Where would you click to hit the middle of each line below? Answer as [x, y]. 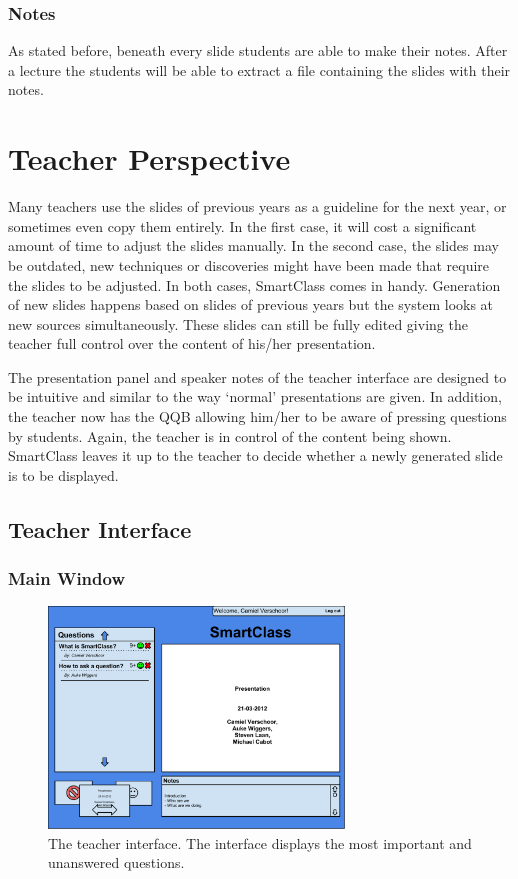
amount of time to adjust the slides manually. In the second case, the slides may [253, 245]
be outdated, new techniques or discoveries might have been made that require [249, 264]
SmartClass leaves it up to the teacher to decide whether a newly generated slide [255, 455]
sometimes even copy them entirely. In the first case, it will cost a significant [242, 225]
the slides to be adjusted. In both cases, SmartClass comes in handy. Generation [254, 284]
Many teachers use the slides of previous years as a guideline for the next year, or [257, 206]
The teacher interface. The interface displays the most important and [260, 842]
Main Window [67, 578]
